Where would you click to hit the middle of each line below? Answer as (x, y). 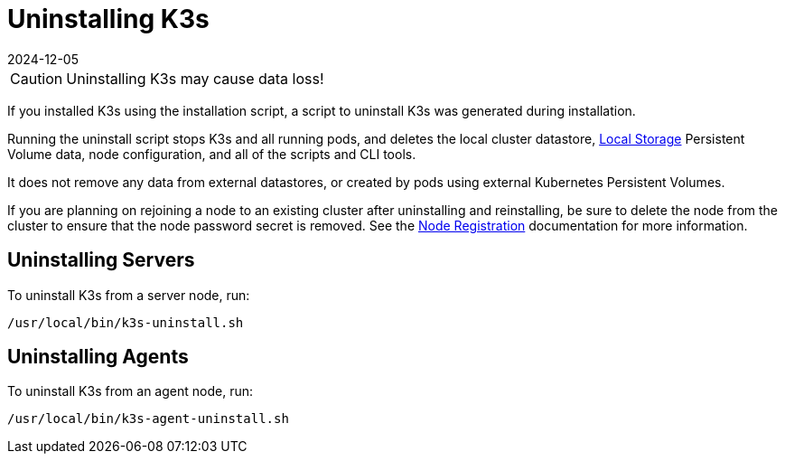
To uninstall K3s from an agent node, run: (130, 391)
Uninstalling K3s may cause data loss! (195, 78)
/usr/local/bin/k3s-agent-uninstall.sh (148, 419)
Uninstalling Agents (98, 357)
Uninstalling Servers (101, 260)
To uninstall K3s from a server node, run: (129, 295)
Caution (37, 78)
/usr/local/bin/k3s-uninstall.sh (126, 322)
